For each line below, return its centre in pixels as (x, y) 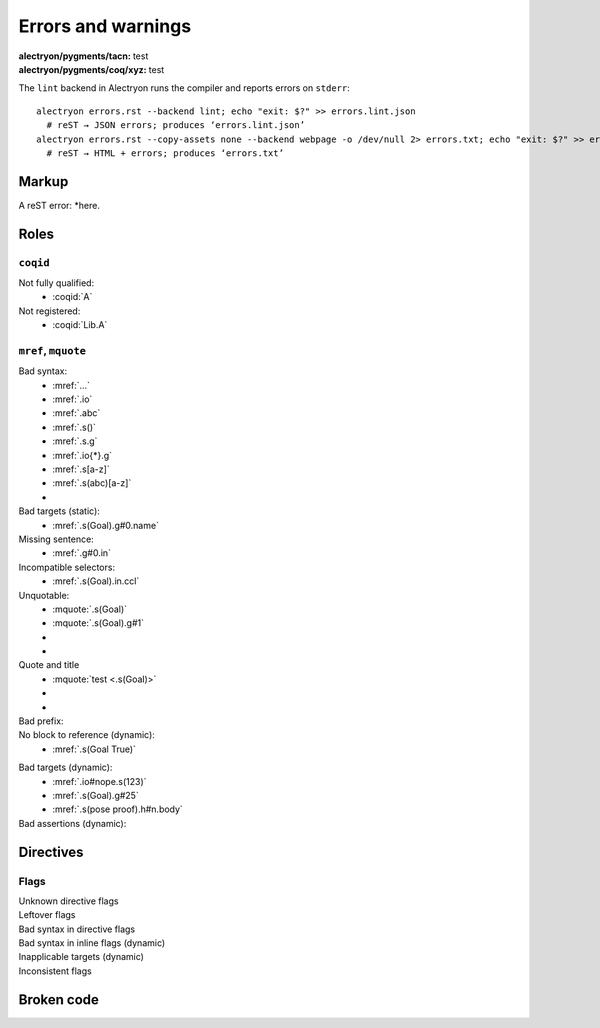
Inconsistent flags (55, 971)
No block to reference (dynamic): (86, 735)
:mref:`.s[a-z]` (81, 469)
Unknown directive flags (68, 901)
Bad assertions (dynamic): (72, 823)
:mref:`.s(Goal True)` (94, 749)
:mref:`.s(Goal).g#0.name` (106, 525)
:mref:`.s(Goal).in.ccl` (96, 581)
